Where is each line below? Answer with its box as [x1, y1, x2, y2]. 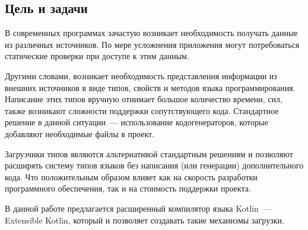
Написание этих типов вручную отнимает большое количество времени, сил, [5, 93, 282, 105]
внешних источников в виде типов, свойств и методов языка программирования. [5, 81, 296, 93]
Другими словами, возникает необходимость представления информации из [5, 69, 277, 82]
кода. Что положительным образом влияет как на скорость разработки [5, 170, 258, 183]
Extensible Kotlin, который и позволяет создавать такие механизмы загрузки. [5, 213, 284, 226]
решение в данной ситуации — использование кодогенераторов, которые [5, 116, 268, 128]
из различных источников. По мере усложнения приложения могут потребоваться [5, 38, 300, 50]
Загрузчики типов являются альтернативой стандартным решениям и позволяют [5, 147, 293, 160]
